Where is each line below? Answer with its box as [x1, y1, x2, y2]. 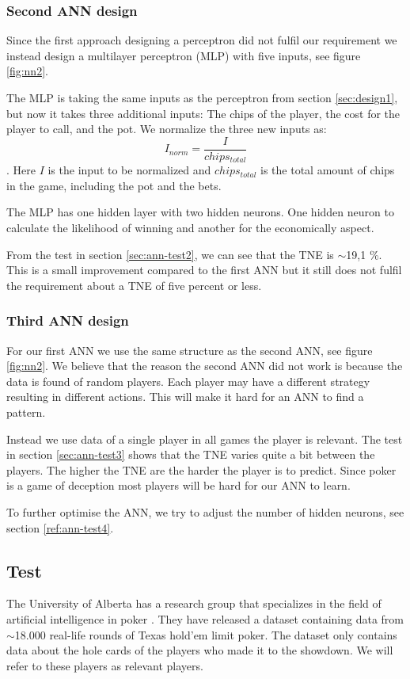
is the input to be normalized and [47, 162, 211, 178]
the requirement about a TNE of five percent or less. [6, 277, 262, 293]
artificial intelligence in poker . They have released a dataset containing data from [6, 611, 404, 627]
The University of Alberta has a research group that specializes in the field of [6, 595, 382, 612]
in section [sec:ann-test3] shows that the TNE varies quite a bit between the [6, 446, 375, 463]
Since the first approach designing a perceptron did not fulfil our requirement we [6, 32, 397, 48]
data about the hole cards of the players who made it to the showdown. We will [6, 642, 393, 658]
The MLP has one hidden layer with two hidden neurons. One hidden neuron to [6, 204, 394, 220]
